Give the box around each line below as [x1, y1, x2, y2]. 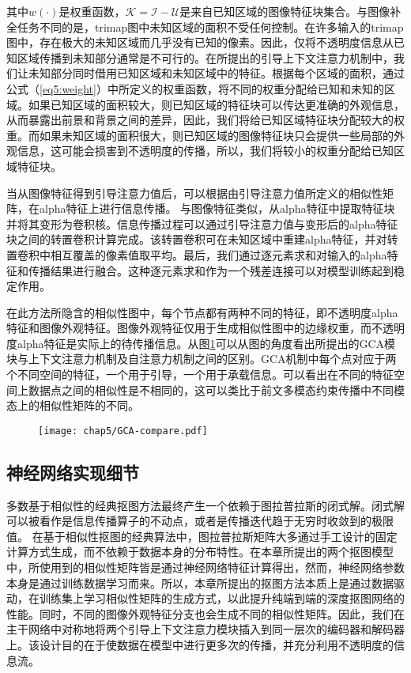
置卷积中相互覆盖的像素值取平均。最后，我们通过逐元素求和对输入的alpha [6, 246, 387, 263]
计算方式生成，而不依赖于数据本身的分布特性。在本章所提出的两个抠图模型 [6, 543, 394, 560]
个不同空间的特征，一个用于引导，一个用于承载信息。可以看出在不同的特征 [6, 366, 394, 383]
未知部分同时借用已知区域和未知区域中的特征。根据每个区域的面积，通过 [28, 65, 405, 81]
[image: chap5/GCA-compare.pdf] [38, 425, 208, 437]
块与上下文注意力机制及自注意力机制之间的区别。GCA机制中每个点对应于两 [6, 350, 397, 367]
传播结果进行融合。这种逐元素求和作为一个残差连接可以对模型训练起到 [28, 262, 394, 278]
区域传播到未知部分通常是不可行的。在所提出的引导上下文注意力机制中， [17, 49, 394, 66]
